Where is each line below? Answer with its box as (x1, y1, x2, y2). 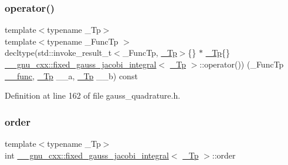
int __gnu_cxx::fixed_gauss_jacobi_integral (5, 149, 169, 161)
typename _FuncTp (47, 35, 118, 47)
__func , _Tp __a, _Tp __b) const (5, 69, 138, 82)
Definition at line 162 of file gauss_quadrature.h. (5, 89, 181, 102)
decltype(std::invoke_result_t (5, 46, 112, 59)
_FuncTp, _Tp (122, 46, 177, 59)
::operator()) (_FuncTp (199, 58, 284, 70)
